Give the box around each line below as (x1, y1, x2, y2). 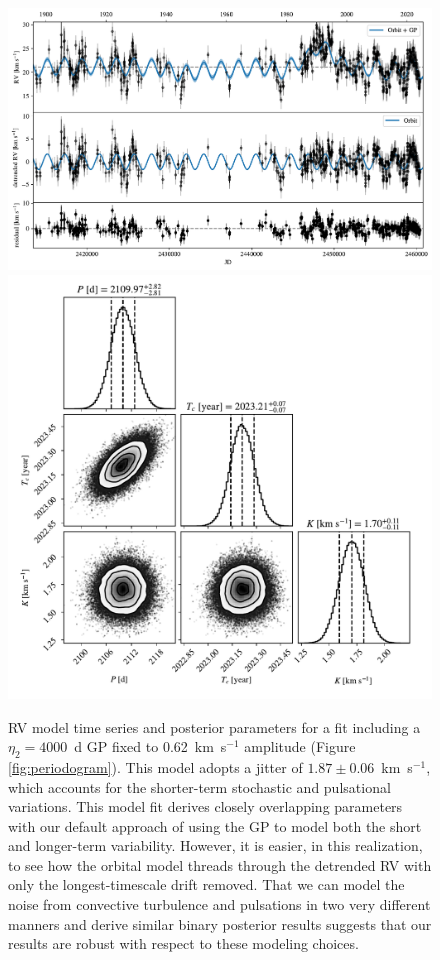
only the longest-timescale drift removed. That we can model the (8, 874, 405, 895)
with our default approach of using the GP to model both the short (8, 815, 422, 836)
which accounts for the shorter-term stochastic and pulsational (8, 776, 391, 797)
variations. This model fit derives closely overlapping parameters (8, 796, 403, 817)
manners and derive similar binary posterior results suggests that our (8, 913, 432, 934)
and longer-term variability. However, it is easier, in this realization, (8, 835, 423, 856)
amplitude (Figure (244, 736, 356, 757)
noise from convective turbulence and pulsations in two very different (8, 894, 431, 915)
